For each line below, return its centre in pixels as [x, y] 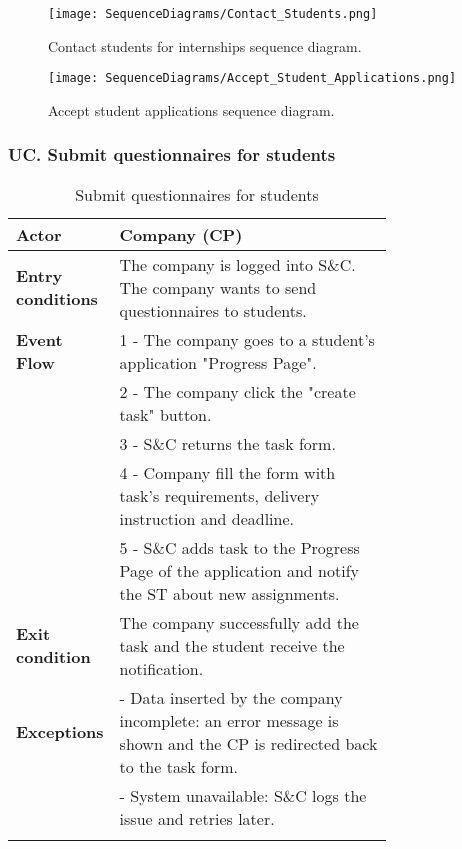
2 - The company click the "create [237, 391]
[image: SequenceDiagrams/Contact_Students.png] [213, 14]
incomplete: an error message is [229, 720]
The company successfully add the [239, 622]
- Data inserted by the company [231, 697]
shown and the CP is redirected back [248, 743]
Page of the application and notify [239, 570]
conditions [57, 299]
